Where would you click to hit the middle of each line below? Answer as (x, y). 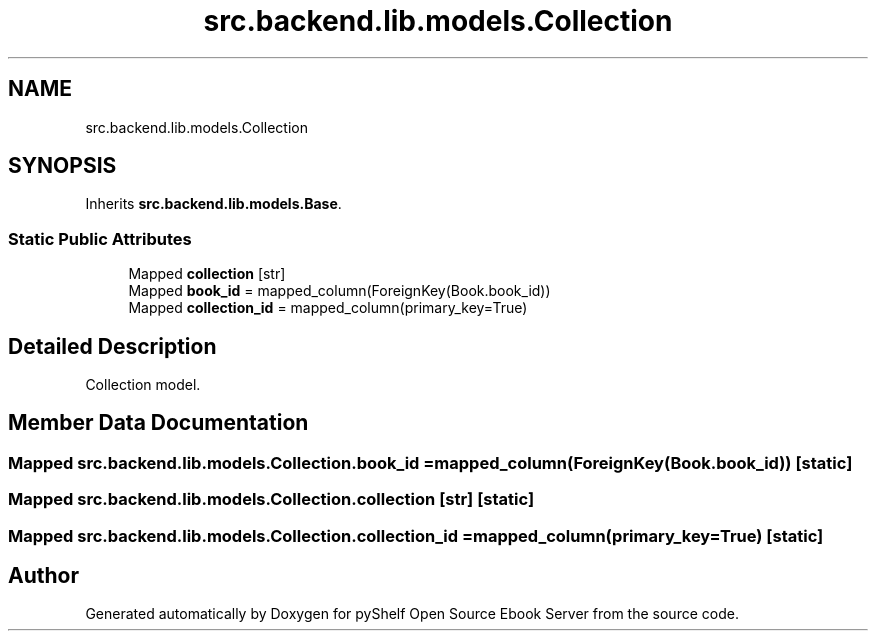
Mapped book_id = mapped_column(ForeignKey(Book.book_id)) (339, 291)
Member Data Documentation (158, 423)
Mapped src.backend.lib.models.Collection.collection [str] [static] (271, 499)
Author (43, 576)
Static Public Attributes (100, 238)
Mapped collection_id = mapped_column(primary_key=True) (328, 308)
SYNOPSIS (62, 166)
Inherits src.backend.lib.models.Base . (213, 204)
